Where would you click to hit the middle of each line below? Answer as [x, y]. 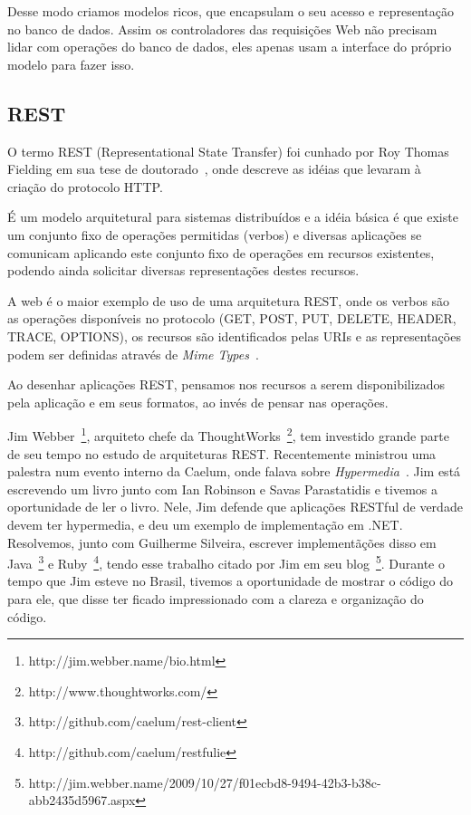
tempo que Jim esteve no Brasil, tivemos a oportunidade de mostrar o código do [230, 581]
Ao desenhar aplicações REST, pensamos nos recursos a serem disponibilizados [226, 384]
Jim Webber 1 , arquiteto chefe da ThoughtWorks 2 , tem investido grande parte [228, 434]
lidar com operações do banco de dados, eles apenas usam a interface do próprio [230, 47]
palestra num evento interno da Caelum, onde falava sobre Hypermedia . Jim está [234, 471]
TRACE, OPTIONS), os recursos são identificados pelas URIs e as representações [234, 336]
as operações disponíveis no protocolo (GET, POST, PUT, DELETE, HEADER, [232, 318]
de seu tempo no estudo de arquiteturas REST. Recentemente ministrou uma [222, 453]
